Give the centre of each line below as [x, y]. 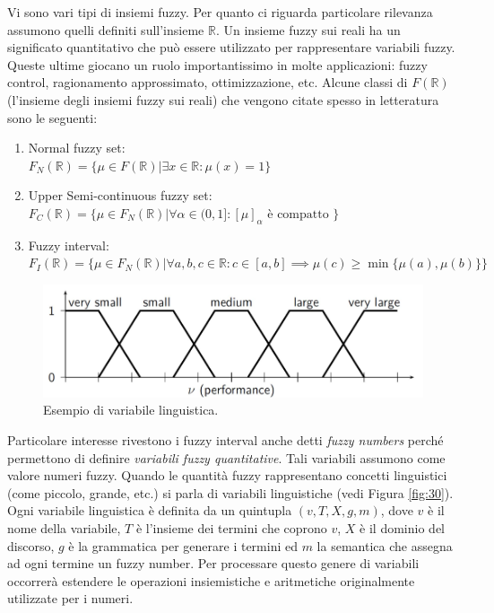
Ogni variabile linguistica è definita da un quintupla [150, 510]
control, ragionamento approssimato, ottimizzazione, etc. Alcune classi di [208, 82]
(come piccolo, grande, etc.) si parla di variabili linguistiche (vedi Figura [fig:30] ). [230, 492]
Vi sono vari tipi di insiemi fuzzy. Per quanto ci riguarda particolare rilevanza [220, 12]
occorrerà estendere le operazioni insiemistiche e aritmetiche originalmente [211, 580]
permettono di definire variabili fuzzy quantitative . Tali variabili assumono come [226, 457]
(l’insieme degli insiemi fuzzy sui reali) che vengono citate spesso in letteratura [223, 99]
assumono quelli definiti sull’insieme [106, 29]
